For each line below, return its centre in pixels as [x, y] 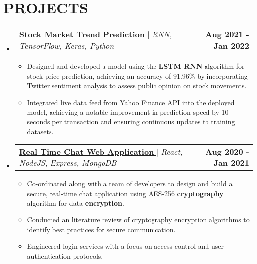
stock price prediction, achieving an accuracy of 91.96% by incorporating [137, 76]
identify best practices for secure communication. [101, 229]
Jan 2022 [231, 46]
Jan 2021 [231, 163]
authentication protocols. [65, 255]
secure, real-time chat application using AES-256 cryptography [125, 193]
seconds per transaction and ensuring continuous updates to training [131, 122]
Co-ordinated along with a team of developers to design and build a [130, 184]
